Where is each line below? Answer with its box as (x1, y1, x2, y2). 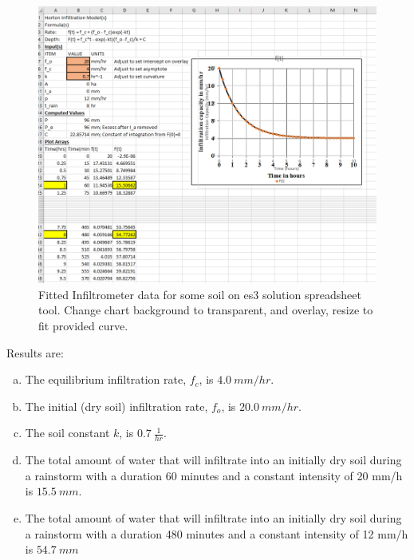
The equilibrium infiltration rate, (25, 371, 187, 388)
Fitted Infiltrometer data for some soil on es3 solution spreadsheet (38, 286, 361, 302)
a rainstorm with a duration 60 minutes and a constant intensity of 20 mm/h (25, 467, 403, 483)
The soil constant (25, 424, 110, 441)
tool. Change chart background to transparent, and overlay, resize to (38, 302, 373, 318)
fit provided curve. (38, 317, 128, 333)
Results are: (6, 344, 64, 361)
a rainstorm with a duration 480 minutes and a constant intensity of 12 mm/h (25, 525, 408, 542)
